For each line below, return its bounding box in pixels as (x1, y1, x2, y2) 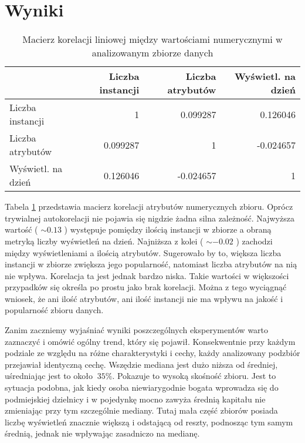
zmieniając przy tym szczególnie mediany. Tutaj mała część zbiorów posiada (5, 404, 278, 417)
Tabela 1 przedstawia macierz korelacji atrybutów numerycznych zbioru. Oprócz (5, 200, 293, 213)
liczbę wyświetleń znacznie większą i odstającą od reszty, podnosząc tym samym (5, 415, 293, 428)
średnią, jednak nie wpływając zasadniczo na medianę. (5, 427, 200, 439)
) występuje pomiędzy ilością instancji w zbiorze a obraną (64, 223, 272, 236)
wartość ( (5, 223, 38, 236)
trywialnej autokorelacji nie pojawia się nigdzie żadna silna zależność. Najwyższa (5, 212, 294, 224)
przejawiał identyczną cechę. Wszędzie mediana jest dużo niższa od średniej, (5, 358, 278, 370)
